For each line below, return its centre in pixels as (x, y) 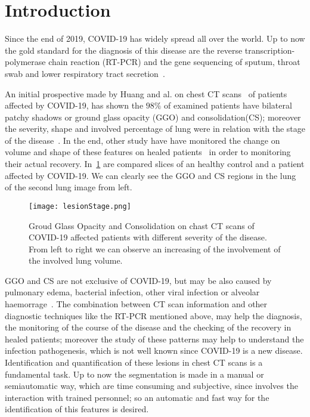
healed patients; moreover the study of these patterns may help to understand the (154, 339)
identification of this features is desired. (77, 409)
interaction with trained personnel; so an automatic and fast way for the (137, 397)
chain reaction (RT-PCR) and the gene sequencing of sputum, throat (174, 62)
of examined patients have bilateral (228, 105)
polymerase (25, 62)
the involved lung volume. (76, 260)
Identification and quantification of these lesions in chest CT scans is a (134, 362)
